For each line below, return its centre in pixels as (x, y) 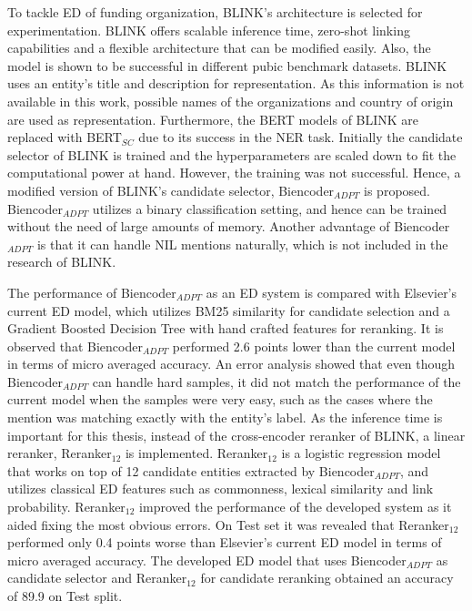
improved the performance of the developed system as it (296, 507)
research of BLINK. (62, 262)
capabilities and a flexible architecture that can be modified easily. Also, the (219, 48)
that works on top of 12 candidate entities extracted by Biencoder (191, 470)
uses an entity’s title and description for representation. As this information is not (236, 83)
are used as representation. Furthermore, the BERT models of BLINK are (213, 119)
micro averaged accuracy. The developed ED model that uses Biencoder (207, 560)
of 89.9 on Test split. (65, 596)
